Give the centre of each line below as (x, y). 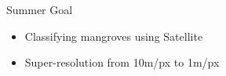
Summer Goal (40, 9)
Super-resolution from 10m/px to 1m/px (122, 62)
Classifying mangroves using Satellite (114, 36)
